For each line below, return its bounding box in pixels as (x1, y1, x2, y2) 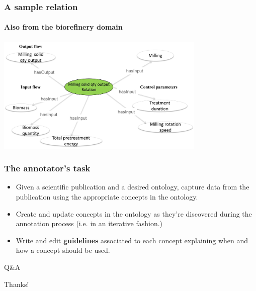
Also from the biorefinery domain (4, 22, 123, 32)
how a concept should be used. (16, 245, 110, 255)
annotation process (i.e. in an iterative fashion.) (16, 218, 163, 229)
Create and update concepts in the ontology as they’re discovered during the (16, 208, 252, 219)
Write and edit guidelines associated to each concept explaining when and (16, 235, 248, 245)
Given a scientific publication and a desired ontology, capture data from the (16, 181, 249, 192)
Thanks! (4, 278, 29, 289)
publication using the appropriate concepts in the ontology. (16, 191, 198, 202)
